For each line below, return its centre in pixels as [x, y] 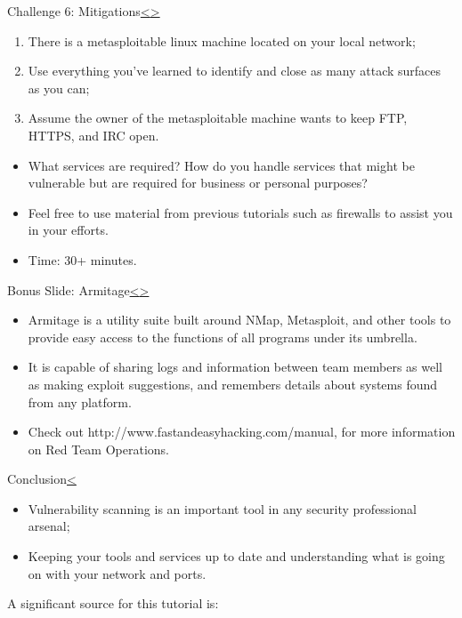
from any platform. [80, 401]
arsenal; [49, 526]
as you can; [59, 88]
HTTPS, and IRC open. [93, 135]
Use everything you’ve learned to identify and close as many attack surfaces [235, 71]
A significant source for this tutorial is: [113, 603]
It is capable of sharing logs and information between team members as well [235, 367]
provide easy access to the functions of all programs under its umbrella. [223, 337]
